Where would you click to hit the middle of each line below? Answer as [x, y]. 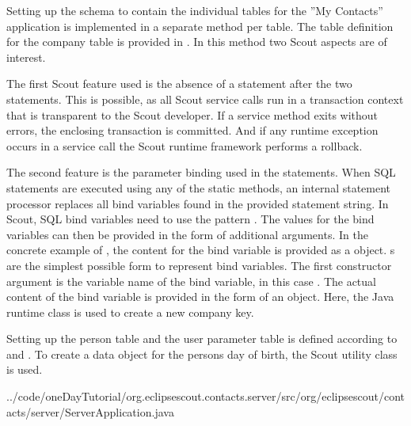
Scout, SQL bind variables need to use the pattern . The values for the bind [190, 219]
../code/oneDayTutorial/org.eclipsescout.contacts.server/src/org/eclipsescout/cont [206, 396]
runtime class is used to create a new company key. [130, 312]
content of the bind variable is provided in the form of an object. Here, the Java [200, 297]
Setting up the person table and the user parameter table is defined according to [202, 339]
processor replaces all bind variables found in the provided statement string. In [198, 203]
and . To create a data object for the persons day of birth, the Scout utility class [202, 354]
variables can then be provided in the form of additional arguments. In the [187, 234]
